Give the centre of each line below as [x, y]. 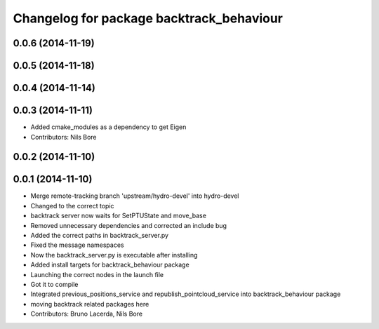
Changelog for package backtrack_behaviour [148, 18]
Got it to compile [54, 284]
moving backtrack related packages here [90, 304]
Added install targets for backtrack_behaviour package [110, 265]
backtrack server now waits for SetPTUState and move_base [119, 216]
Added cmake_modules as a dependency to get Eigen [108, 127]
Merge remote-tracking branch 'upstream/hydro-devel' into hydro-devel [135, 196]
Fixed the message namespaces [77, 245]
